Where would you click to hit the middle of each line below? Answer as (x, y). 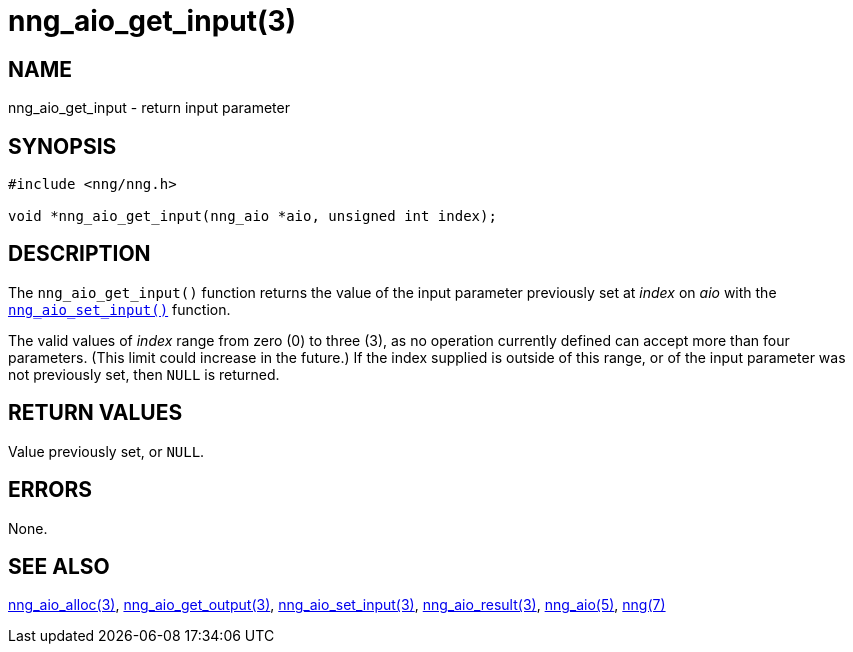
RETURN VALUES (95, 413)
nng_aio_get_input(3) (152, 21)
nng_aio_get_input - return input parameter (149, 108)
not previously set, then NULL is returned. (144, 374)
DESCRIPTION (79, 254)
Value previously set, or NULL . (106, 451)
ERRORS (50, 490)
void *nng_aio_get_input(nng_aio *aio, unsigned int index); (252, 216)
